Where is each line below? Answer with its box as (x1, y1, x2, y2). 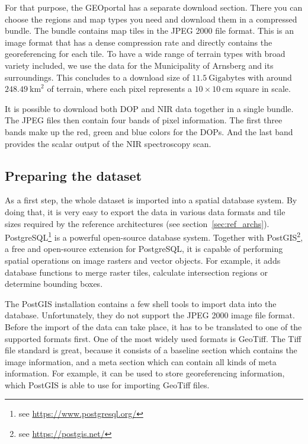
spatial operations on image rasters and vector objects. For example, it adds (5, 254, 281, 266)
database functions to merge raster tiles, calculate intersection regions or (5, 266, 268, 278)
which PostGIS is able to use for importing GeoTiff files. (5, 378, 210, 391)
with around (248, 71, 292, 83)
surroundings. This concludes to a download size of (5, 71, 190, 83)
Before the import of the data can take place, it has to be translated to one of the (5, 320, 302, 333)
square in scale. (235, 82, 291, 95)
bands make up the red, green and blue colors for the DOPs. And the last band (5, 125, 293, 138)
